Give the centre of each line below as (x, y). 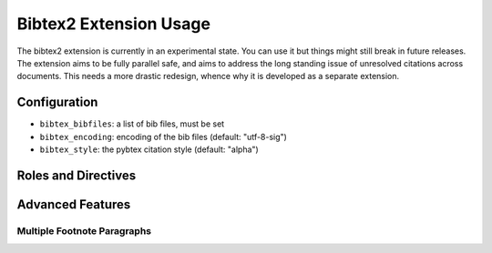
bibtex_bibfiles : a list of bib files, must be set (132, 124)
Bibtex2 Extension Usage (114, 24)
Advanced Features (74, 204)
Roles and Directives (77, 175)
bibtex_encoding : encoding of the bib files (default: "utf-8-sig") (163, 137)
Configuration (57, 102)
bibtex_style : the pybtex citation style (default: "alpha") (149, 149)
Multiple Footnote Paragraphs (84, 230)
